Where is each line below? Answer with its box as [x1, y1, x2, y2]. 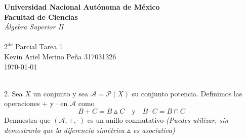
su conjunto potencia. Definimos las [132, 88, 242, 98]
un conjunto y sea [33, 88, 89, 98]
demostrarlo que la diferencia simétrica [4, 124, 125, 135]
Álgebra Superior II [4, 21, 64, 32]
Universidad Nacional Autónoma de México [4, 2, 160, 12]
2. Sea [4, 88, 23, 98]
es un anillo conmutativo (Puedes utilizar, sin [87, 114, 229, 125]
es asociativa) [133, 124, 175, 135]
